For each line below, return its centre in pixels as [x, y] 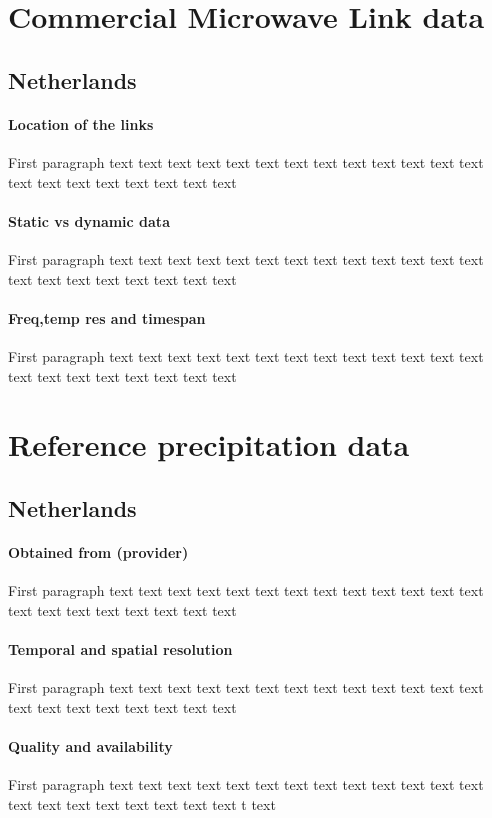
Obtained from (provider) [98, 551]
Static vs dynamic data [89, 220]
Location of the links [81, 123]
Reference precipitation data [209, 444]
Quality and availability [90, 745]
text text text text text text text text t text [142, 803]
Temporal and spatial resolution [120, 648]
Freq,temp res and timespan [107, 317]
